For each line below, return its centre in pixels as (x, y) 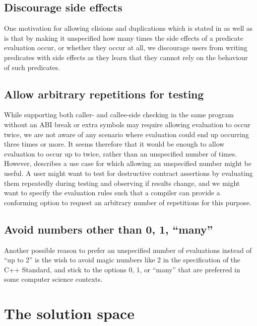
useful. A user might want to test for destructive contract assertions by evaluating (128, 173)
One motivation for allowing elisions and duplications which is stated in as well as (128, 28)
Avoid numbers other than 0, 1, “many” (109, 229)
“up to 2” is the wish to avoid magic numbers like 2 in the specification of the (122, 260)
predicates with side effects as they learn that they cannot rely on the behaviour (126, 57)
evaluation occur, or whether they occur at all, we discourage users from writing (126, 47)
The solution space (69, 313)
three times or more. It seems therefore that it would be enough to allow (114, 144)
